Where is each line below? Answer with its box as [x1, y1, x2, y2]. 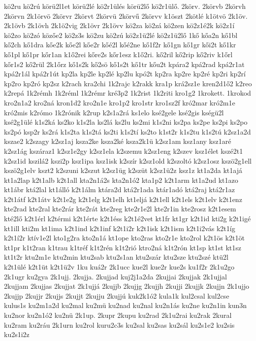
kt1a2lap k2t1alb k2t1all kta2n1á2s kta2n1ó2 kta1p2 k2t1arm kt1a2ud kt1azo [4, 174, 238, 185]
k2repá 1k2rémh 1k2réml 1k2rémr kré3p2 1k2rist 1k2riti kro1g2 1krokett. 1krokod [4, 88, 251, 98]
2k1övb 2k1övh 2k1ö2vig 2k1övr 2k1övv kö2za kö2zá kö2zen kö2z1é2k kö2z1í [4, 20, 235, 31]
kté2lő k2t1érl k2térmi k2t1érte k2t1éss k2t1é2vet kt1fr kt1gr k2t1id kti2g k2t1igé [4, 213, 251, 224]
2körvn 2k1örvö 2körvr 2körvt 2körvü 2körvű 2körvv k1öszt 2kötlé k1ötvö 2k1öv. [4, 10, 248, 21]
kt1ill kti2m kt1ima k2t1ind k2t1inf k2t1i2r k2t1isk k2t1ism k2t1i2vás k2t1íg [4, 223, 235, 233]
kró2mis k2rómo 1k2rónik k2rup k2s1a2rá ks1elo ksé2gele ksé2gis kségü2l [4, 107, 224, 117]
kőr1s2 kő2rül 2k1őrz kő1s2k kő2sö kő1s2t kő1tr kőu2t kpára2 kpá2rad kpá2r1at [4, 59, 245, 69]
